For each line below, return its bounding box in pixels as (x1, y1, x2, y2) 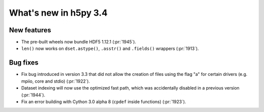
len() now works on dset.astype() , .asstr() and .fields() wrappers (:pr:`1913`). (21, 45, 199, 51)
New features (9, 26, 51, 34)
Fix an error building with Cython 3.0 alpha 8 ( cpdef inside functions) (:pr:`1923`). (21, 98, 186, 105)
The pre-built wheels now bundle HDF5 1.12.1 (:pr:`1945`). (21, 39, 136, 45)
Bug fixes (9, 59, 39, 67)
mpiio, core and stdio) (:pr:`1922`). (21, 78, 90, 84)
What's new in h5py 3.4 (9, 7, 108, 18)
